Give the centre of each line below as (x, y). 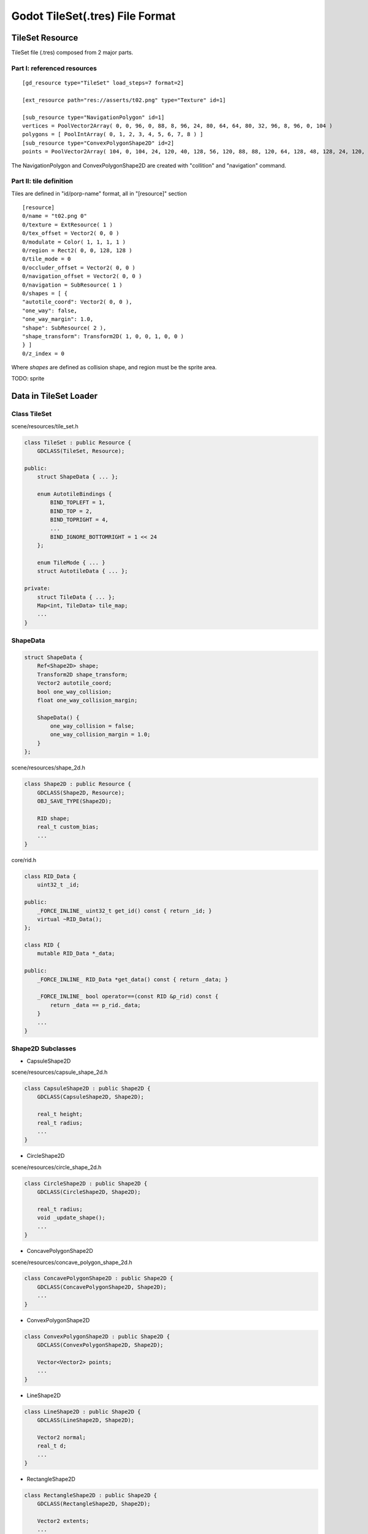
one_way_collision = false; (92, 726)
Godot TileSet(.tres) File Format (94, 16)
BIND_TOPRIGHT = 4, (79, 520)
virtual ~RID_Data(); (70, 919)
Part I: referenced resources (54, 68)
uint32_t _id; (58, 885)
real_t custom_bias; (68, 827)
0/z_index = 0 (43, 353)
